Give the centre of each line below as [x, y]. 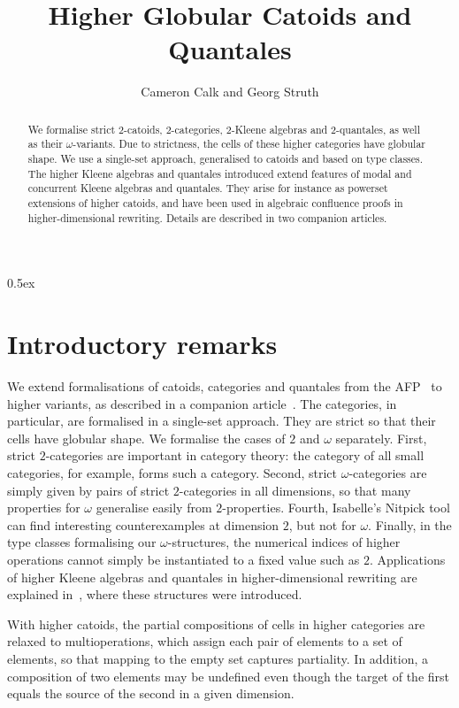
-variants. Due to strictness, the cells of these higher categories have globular [249, 144]
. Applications [407, 559]
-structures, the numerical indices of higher [284, 542]
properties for [44, 508]
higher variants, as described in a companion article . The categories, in [202, 403]
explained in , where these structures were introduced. [155, 594]
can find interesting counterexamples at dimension [143, 524]
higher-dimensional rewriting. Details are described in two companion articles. [207, 217]
